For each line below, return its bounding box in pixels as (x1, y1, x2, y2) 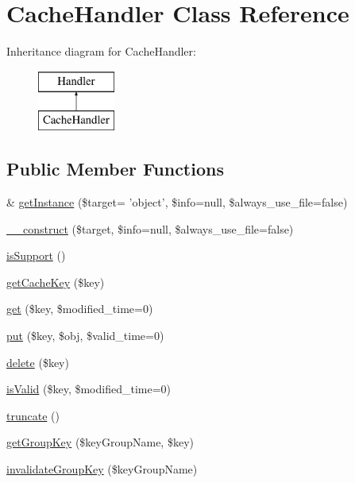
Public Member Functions (6, 156, 224, 181)
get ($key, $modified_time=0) (6, 300, 153, 317)
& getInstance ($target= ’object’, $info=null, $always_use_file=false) (6, 194, 348, 211)
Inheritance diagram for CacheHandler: (6, 43, 196, 60)
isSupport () (6, 247, 66, 264)
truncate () (6, 407, 60, 423)
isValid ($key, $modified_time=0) (6, 381, 172, 397)
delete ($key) (6, 354, 69, 370)
